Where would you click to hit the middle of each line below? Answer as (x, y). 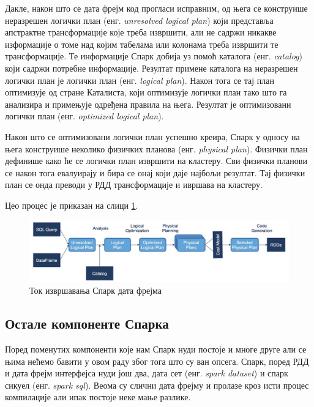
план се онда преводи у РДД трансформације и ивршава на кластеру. (134, 185)
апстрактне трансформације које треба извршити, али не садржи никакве (141, 32)
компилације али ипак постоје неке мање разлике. (98, 397)
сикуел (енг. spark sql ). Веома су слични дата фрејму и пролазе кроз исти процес (157, 385)
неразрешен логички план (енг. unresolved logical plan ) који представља (139, 20)
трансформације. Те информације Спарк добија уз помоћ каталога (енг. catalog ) (154, 56)
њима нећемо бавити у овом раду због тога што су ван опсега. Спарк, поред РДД (157, 361)
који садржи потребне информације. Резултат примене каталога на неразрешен (151, 68)
